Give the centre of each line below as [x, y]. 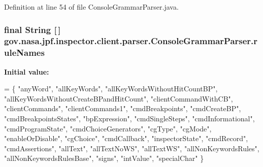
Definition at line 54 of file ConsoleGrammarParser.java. [91, 7]
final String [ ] [32, 29]
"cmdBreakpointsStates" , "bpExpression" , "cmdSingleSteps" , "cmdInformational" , [129, 119]
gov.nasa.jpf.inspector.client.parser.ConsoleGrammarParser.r [131, 41]
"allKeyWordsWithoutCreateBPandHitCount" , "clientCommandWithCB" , [119, 98]
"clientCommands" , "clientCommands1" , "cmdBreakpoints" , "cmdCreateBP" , [123, 108]
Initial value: [27, 71]
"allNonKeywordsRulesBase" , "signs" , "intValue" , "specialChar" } [104, 158]
